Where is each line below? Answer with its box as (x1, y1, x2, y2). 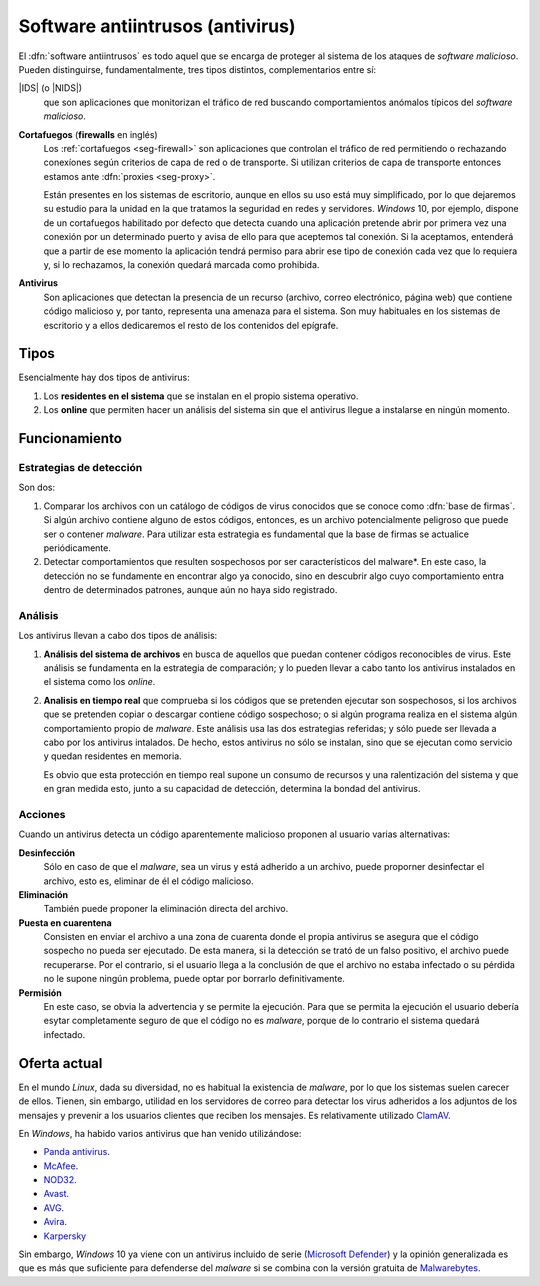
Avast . (43, 1188, 70, 1200)
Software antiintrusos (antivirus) (18, 15, 296, 37)
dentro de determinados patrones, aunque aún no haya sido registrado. (43, 584, 338, 596)
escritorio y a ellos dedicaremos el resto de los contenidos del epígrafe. (43, 319, 339, 331)
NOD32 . (43, 1174, 77, 1186)
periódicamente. (43, 541, 112, 554)
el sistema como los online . (43, 676, 156, 688)
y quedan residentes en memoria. (43, 750, 182, 762)
